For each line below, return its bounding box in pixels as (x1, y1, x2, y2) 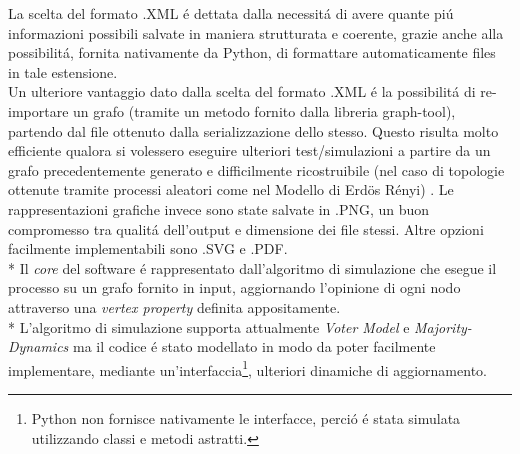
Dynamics (8, 336, 69, 357)
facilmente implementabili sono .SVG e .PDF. (8, 238, 288, 259)
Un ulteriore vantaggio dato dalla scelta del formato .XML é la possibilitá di (8, 81, 476, 102)
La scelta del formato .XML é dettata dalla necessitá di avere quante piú (8, 3, 454, 23)
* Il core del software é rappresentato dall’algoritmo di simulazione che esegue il (8, 257, 497, 278)
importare (8, 100, 69, 121)
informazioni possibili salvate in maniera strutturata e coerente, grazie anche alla (8, 22, 504, 43)
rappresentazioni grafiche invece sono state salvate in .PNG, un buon (8, 198, 430, 219)
